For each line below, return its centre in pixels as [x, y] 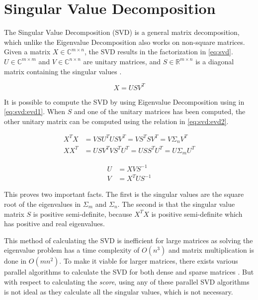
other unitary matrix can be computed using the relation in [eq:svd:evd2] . [116, 121]
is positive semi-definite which [197, 214]
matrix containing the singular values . [63, 71]
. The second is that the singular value [176, 204]
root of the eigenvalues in [43, 204]
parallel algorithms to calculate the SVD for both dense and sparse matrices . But [129, 272]
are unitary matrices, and [122, 61]
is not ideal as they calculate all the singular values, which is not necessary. [119, 291]
